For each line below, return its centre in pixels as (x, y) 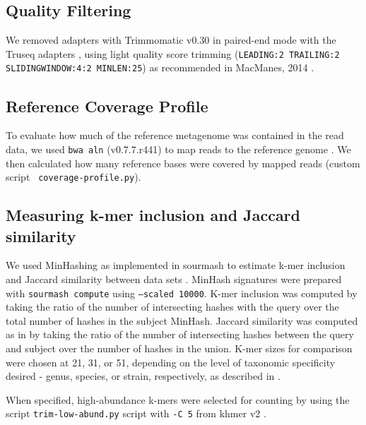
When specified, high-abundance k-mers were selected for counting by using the (178, 399)
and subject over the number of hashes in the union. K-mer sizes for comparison (179, 348)
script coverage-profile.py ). (73, 177)
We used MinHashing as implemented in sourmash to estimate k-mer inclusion (176, 265)
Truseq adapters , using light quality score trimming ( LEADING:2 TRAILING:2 (173, 53)
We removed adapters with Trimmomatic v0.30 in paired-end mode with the (171, 40)
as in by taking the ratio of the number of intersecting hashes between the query (180, 334)
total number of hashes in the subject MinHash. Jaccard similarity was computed (182, 320)
